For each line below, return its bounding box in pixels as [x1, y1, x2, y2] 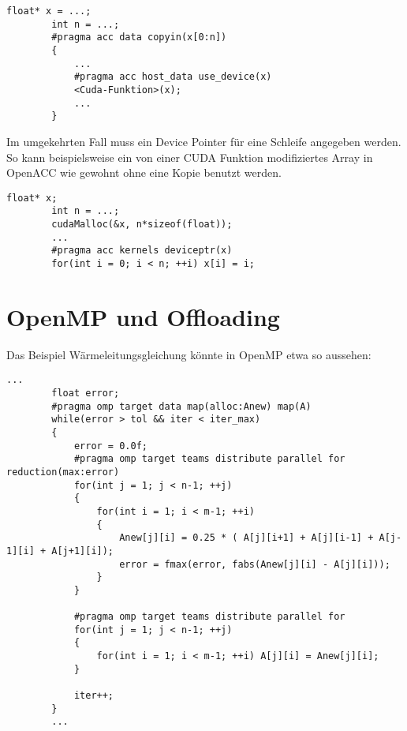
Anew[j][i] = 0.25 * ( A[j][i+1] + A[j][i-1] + [119, 532, 374, 544]
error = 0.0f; [73, 440, 147, 452]
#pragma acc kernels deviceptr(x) [51, 245, 233, 257]
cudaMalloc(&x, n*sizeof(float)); [51, 219, 233, 230]
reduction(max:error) [6, 466, 120, 478]
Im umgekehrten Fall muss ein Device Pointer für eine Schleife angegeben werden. [6, 133, 401, 149]
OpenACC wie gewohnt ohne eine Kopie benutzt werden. [6, 164, 282, 181]
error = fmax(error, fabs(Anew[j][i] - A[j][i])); [119, 558, 390, 570]
